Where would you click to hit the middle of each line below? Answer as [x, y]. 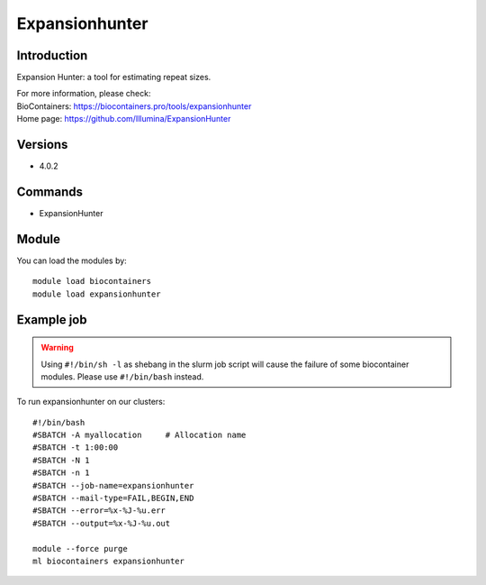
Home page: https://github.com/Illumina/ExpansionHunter [124, 119]
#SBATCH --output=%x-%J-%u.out [102, 523]
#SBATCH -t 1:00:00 [76, 448]
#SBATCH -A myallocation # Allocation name [139, 435]
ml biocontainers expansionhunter [108, 561]
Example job [52, 320]
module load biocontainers [92, 281]
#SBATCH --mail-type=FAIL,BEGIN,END [113, 498]
